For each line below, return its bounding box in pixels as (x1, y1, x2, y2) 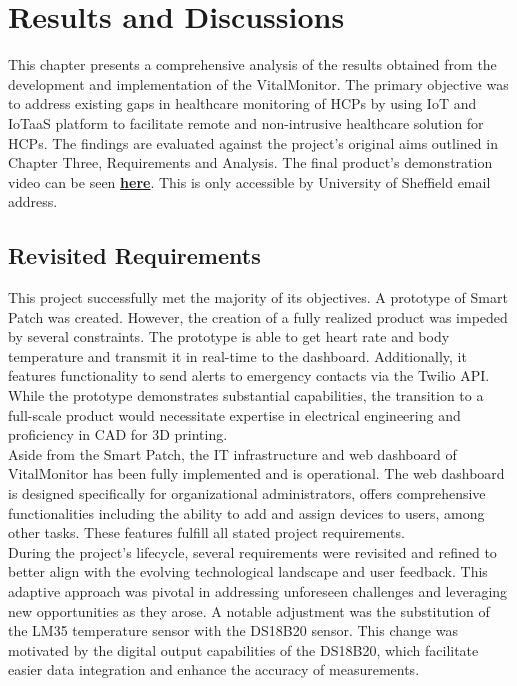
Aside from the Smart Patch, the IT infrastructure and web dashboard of (8, 443, 457, 464)
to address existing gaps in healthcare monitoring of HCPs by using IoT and (8, 93, 477, 114)
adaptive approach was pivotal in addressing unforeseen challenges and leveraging (8, 580, 508, 601)
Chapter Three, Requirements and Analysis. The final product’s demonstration (8, 152, 493, 173)
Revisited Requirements (8, 240, 261, 271)
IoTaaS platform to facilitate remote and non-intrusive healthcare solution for (8, 112, 484, 133)
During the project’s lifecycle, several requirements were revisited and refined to (8, 541, 497, 562)
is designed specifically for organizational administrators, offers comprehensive (8, 483, 486, 504)
